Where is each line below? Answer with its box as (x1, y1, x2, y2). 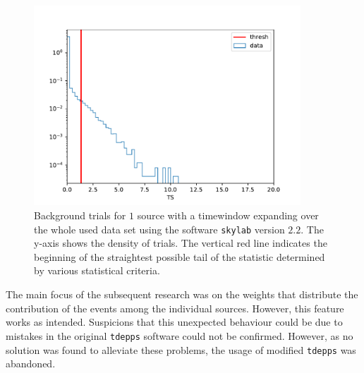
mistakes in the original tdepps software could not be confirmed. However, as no (6, 328, 353, 343)
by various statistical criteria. (34, 263, 160, 278)
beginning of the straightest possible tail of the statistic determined (34, 249, 325, 264)
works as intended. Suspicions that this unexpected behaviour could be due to (6, 314, 343, 329)
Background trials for (34, 208, 126, 223)
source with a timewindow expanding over (137, 208, 319, 223)
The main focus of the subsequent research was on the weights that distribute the (6, 287, 358, 302)
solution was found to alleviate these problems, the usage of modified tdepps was (6, 342, 356, 357)
